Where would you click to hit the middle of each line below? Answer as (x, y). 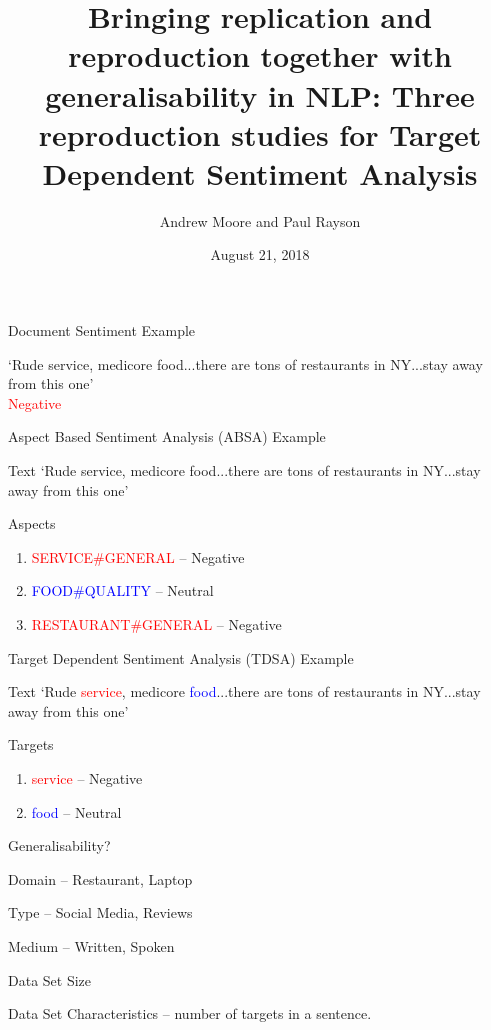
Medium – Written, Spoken (91, 945)
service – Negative (87, 777)
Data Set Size (50, 979)
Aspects (32, 523)
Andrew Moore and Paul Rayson (260, 220)
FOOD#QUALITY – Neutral (122, 590)
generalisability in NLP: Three (260, 94)
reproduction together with (260, 55)
